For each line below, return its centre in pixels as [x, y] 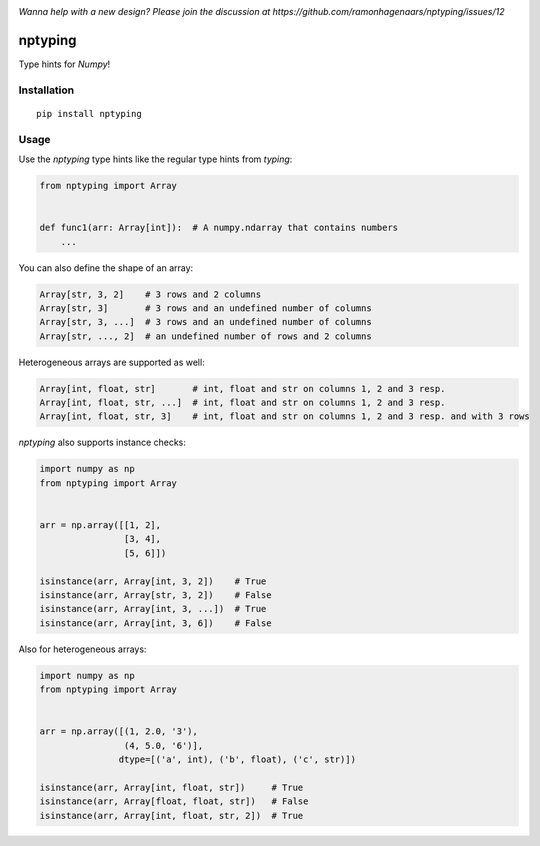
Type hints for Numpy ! [64, 64]
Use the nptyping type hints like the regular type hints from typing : [155, 159]
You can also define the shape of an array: [106, 267]
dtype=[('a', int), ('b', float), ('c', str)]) [237, 759]
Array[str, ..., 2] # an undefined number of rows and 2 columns [205, 336]
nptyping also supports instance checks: [102, 442]
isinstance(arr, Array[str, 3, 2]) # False [155, 594]
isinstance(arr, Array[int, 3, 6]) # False [155, 623]
